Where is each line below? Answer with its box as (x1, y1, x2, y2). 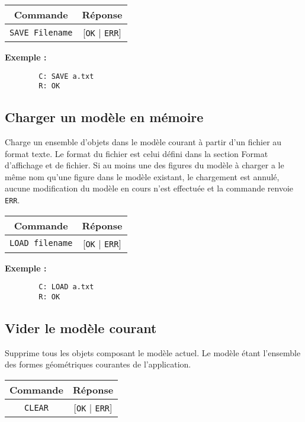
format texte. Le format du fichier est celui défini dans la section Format (5, 147, 268, 159)
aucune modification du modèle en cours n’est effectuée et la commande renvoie (5, 182, 294, 194)
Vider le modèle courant (5, 319, 157, 337)
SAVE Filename (9, 27, 73, 37)
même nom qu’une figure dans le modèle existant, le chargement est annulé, (5, 170, 280, 183)
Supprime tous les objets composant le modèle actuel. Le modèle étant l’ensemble (5, 346, 301, 359)
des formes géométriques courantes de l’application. (5, 358, 191, 370)
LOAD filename (9, 238, 73, 248)
